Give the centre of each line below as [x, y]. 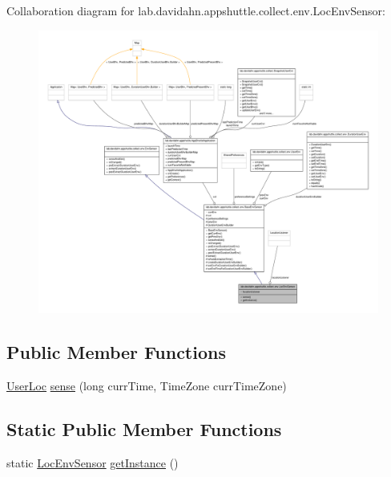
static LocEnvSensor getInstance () [93, 462]
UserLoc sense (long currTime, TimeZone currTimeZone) [147, 386]
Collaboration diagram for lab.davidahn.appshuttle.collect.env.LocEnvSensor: [196, 10]
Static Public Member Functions [144, 429]
